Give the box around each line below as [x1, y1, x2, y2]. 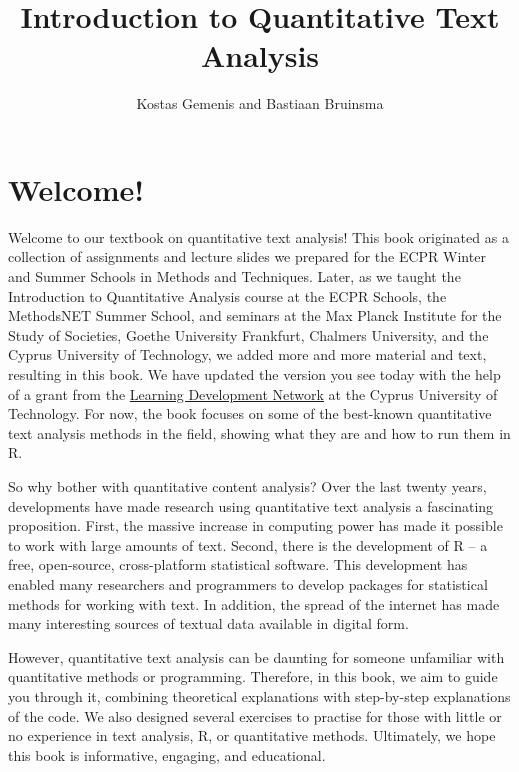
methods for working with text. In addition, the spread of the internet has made [8, 593, 500, 614]
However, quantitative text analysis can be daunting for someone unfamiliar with [8, 646, 505, 667]
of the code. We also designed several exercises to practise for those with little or [8, 705, 502, 726]
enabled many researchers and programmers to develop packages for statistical [8, 573, 488, 594]
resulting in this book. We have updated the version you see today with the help [8, 364, 501, 384]
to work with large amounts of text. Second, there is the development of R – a [8, 534, 488, 555]
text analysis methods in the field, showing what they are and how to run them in [8, 422, 511, 443]
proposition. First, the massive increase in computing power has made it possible [8, 515, 503, 536]
